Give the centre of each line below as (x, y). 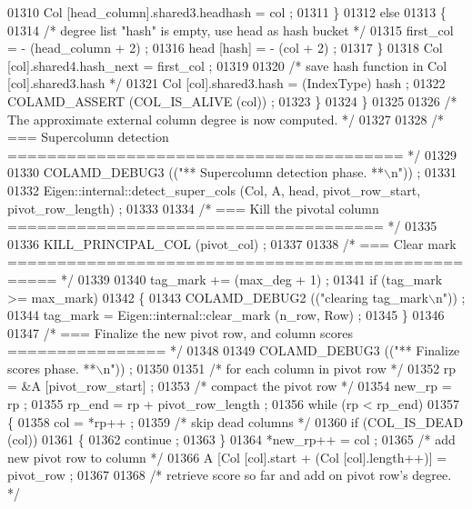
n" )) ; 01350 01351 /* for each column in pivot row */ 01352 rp (280, 368)
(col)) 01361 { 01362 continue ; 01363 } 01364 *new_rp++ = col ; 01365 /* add (231, 439)
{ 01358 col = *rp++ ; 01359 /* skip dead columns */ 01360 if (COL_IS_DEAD (236, 421)
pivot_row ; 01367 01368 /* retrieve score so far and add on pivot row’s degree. (230, 475)
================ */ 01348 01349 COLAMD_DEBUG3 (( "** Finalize (234, 350)
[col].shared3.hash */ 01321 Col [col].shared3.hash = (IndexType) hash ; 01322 (226, 83)
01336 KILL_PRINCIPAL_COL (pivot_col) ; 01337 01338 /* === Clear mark (232, 243)
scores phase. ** (52, 368)
